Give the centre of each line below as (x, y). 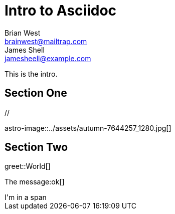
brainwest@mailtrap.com (46, 41)
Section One (36, 93)
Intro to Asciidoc (61, 11)
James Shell (25, 50)
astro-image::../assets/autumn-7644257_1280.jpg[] (88, 128)
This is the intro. (31, 74)
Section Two (36, 147)
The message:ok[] (35, 182)
